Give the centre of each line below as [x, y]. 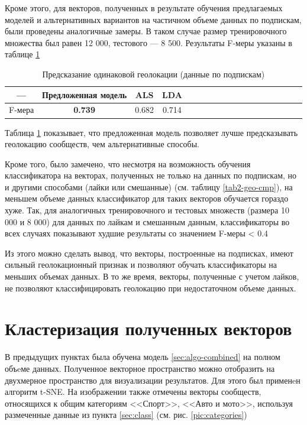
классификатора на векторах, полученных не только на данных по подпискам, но [151, 175]
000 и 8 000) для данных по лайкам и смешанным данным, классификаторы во [147, 221]
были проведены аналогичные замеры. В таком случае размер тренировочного [146, 31]
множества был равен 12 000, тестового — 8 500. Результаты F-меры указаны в [148, 42]
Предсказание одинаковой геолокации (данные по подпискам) [153, 74]
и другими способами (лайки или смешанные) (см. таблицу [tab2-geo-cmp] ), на [149, 186]
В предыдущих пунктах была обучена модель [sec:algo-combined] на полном [143, 357]
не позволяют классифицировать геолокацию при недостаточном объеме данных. [151, 288]
